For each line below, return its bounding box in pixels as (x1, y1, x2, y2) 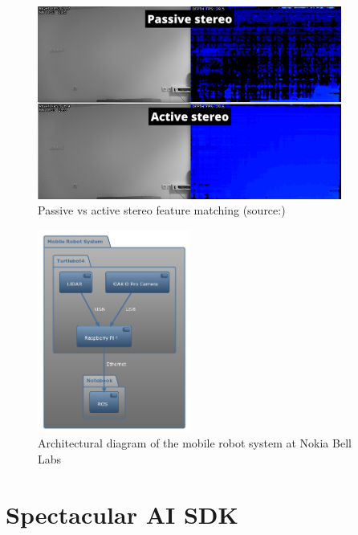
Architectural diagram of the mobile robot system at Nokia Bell (38, 435, 352, 451)
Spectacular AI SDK (6, 497, 238, 530)
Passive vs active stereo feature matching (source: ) (38, 202, 286, 218)
